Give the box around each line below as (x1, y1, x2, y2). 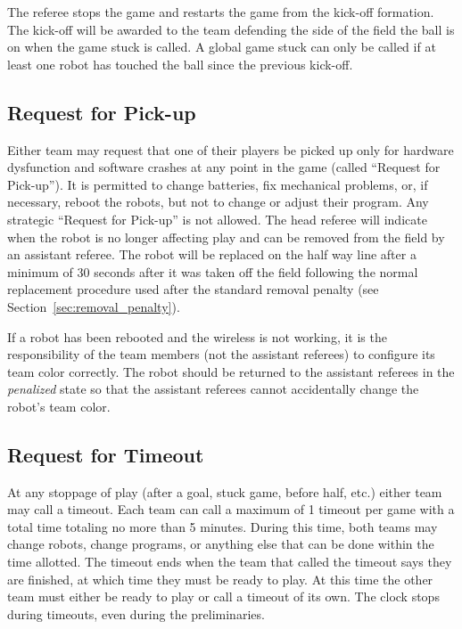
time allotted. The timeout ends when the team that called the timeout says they (7, 552, 452, 571)
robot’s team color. (7, 396, 111, 415)
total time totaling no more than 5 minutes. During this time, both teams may (7, 517, 438, 535)
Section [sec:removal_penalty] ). (7, 297, 180, 315)
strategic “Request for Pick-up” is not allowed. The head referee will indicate (7, 209, 427, 228)
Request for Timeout (7, 440, 204, 468)
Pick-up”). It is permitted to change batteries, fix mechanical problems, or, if (7, 175, 428, 193)
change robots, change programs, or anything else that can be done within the (7, 535, 434, 553)
